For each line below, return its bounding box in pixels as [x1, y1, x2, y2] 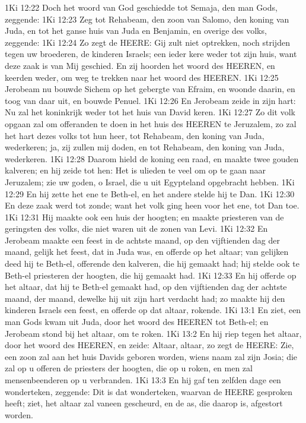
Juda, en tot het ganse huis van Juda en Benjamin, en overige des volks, [5, 24, 267, 37]
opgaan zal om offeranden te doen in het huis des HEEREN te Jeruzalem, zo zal [5, 117, 297, 130]
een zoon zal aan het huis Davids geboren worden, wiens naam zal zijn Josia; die [5, 350, 298, 362]
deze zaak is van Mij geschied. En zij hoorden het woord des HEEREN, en [5, 59, 275, 71]
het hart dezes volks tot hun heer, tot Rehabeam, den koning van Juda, [5, 129, 264, 141]
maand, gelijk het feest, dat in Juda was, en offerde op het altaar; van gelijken [5, 245, 289, 258]
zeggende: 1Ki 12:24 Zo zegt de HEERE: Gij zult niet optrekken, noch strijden [5, 36, 290, 48]
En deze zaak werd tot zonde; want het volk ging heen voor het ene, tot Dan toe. [5, 199, 299, 211]
